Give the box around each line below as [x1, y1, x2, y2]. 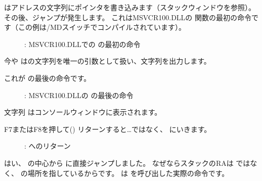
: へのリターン [24, 141, 71, 151]
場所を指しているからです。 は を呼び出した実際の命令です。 [27, 167, 229, 178]
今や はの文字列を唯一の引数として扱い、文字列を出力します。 [4, 56, 211, 66]
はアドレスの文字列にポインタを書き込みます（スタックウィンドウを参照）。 [4, 2, 255, 12]
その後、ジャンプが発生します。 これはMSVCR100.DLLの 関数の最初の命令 [4, 12, 252, 22]
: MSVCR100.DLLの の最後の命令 [24, 89, 134, 100]
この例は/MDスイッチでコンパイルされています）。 [18, 22, 186, 32]
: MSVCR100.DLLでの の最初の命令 [24, 38, 141, 49]
